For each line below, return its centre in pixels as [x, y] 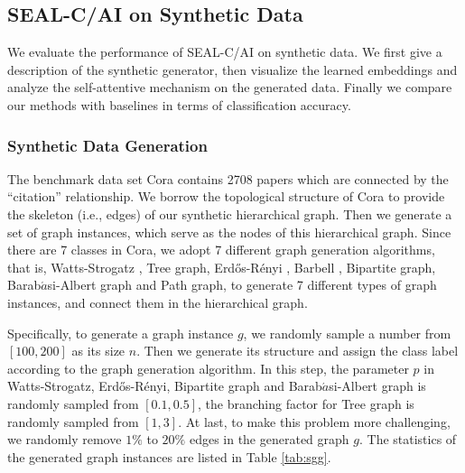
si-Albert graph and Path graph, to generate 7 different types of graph [242, 285]
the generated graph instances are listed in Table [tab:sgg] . [169, 456]
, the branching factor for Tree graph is [306, 403]
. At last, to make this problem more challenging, [314, 421]
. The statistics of [408, 439]
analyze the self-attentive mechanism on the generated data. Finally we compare [230, 87]
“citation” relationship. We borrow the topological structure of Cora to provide [226, 196]
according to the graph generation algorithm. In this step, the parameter [208, 368]
